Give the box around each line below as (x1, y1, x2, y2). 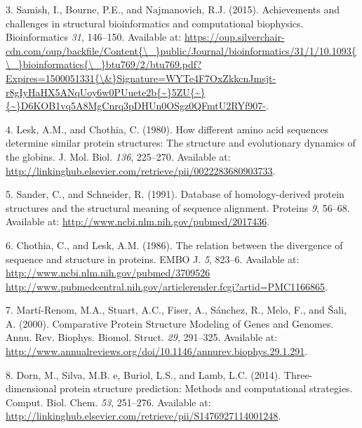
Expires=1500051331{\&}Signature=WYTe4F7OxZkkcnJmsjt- (6, 70, 276, 85)
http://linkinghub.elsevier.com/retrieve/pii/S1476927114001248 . (6, 408, 281, 423)
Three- (283, 367, 313, 382)
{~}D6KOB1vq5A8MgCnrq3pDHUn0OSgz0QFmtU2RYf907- (6, 98, 266, 113)
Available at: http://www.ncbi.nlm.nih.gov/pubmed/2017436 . (6, 214, 270, 229)
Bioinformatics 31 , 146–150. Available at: (6, 29, 182, 44)
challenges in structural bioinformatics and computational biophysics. (6, 15, 304, 30)
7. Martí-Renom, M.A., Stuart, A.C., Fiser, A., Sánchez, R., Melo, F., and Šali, (6, 302, 347, 317)
